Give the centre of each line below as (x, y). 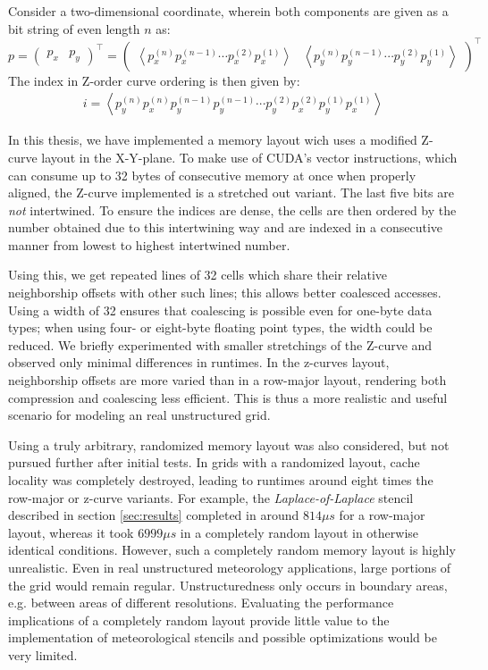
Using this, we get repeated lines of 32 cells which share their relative (198, 275)
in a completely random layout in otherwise (299, 532)
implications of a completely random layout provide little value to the (199, 620)
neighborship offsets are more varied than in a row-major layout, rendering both (227, 380)
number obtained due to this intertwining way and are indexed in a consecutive (226, 227)
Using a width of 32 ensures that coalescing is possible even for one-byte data (220, 310)
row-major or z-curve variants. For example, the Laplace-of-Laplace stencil (211, 497)
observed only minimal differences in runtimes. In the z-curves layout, (199, 362)
